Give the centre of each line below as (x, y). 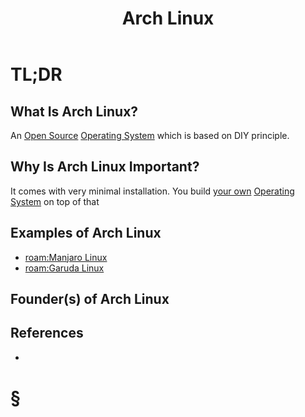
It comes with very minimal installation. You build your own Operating (152, 191)
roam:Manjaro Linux (66, 257)
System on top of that (55, 201)
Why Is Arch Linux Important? (105, 167)
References (47, 333)
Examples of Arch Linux (86, 233)
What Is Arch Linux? (74, 111)
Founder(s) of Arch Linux (90, 299)
